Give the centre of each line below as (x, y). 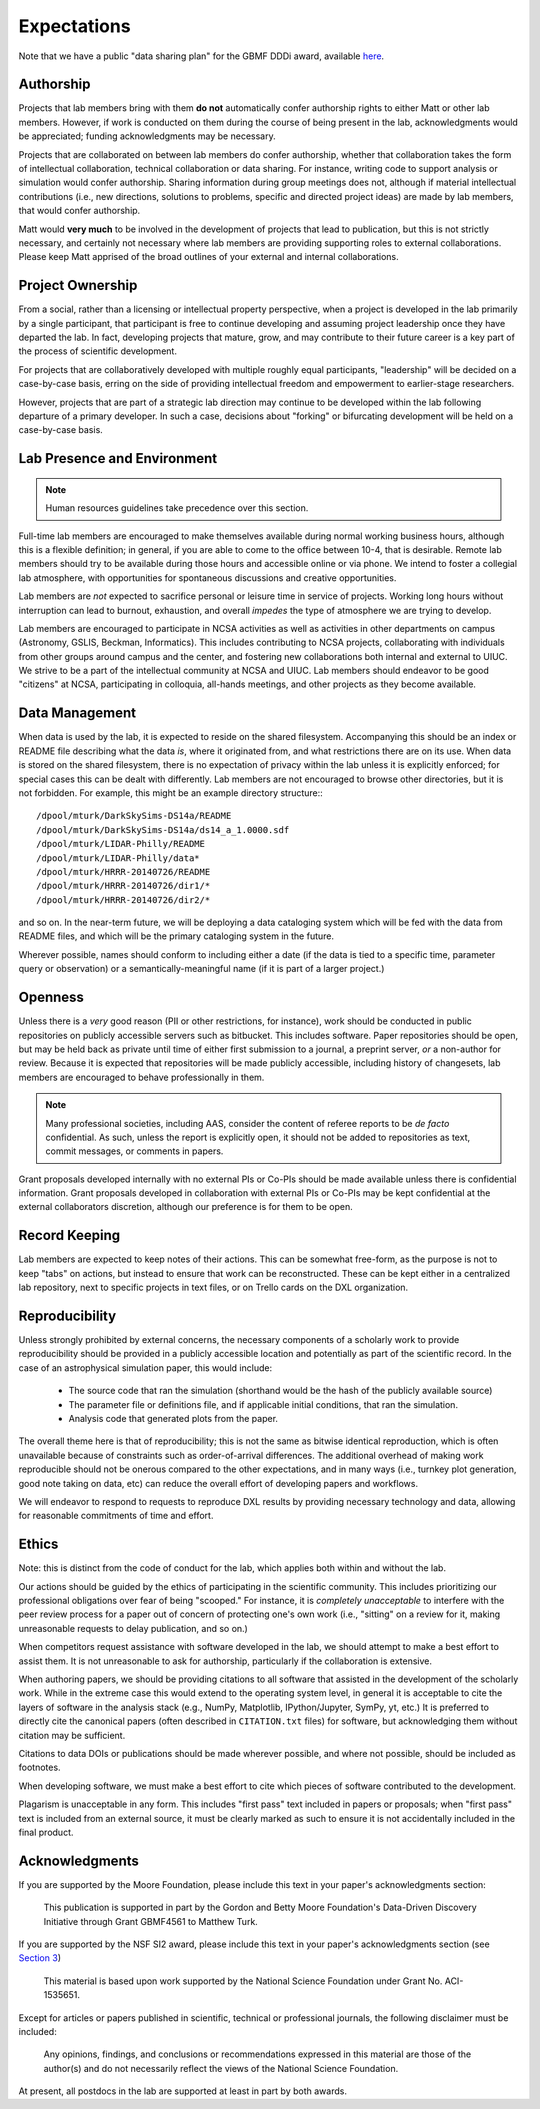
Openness (51, 997)
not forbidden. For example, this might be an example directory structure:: (171, 792)
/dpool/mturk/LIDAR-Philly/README (120, 844)
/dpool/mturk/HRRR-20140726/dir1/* (123, 886)
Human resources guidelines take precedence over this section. (177, 508)
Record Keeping (69, 1235)
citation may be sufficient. (72, 1735)
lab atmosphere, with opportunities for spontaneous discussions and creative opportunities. (207, 577)
